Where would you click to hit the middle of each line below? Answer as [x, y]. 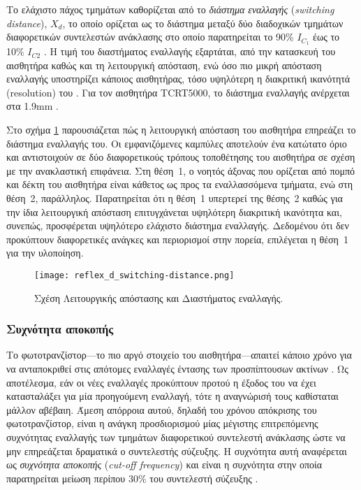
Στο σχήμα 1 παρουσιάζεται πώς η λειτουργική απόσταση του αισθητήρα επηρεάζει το [181, 130]
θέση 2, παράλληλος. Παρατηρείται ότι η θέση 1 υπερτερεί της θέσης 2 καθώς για [175, 197]
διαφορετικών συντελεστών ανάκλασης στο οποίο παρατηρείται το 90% [150, 37]
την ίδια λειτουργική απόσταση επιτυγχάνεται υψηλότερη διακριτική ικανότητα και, [174, 211]
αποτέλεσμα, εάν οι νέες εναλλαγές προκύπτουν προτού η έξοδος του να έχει [161, 382]
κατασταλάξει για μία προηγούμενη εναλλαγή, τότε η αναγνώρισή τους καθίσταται [172, 396]
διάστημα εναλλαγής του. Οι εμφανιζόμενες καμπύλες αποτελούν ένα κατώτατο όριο [177, 143]
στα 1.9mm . [32, 106]
